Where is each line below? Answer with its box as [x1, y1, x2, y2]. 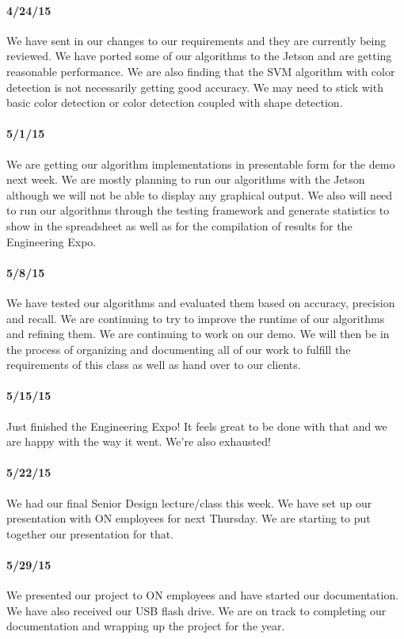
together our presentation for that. [6, 525, 174, 542]
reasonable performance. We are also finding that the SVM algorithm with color [6, 63, 395, 79]
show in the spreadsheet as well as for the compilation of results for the [6, 217, 353, 234]
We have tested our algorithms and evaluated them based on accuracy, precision [6, 294, 395, 310]
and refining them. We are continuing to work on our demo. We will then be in [6, 325, 390, 342]
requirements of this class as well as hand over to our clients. [6, 356, 301, 373]
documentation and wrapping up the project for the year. [6, 618, 285, 634]
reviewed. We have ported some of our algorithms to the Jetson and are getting [6, 48, 392, 64]
